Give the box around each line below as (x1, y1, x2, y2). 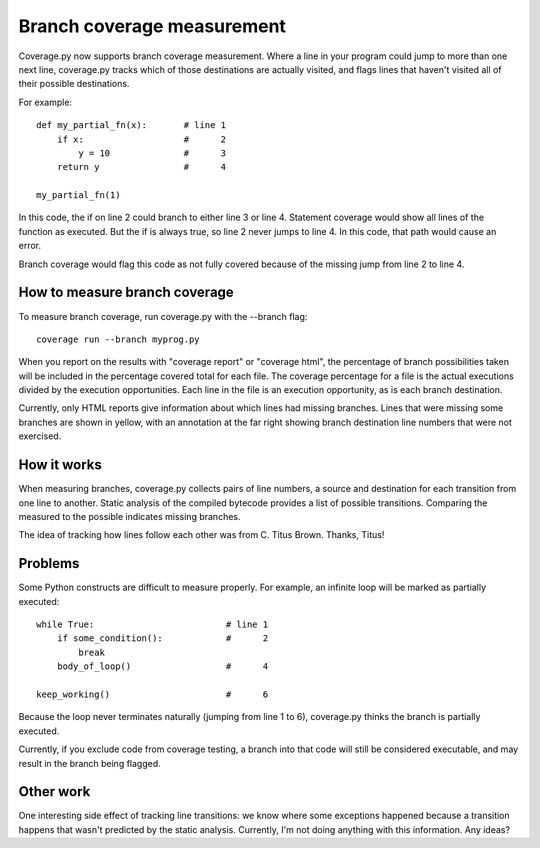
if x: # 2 (56, 133, 227, 145)
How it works (18, 456, 102, 474)
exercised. (18, 430, 62, 442)
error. (18, 240, 42, 252)
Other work (18, 783, 91, 800)
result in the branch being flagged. (18, 757, 162, 769)
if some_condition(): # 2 (56, 633, 269, 644)
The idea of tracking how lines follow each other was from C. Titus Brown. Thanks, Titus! (18, 529, 385, 541)
